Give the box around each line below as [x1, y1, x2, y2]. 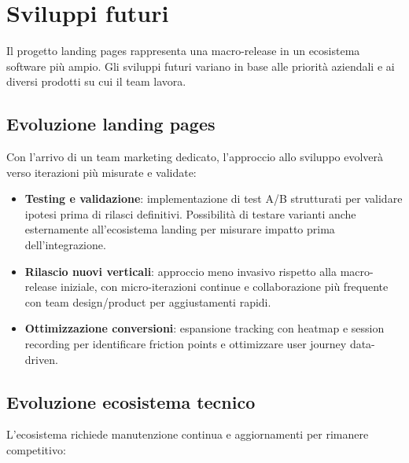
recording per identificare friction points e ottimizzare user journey [24, 336, 347, 352]
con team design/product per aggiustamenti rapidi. [24, 293, 271, 310]
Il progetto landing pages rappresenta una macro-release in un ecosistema [6, 42, 360, 59]
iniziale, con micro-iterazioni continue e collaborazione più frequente [61, 278, 389, 295]
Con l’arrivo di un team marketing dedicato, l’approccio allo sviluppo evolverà [6, 149, 384, 165]
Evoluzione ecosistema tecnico [6, 389, 256, 413]
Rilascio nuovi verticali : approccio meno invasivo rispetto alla [24, 263, 337, 279]
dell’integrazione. [24, 237, 106, 253]
